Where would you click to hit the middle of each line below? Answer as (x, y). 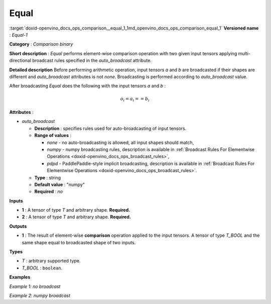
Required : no (48, 192)
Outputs (18, 226)
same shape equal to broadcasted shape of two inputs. (79, 242)
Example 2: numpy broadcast (40, 295)
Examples (20, 277)
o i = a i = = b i (135, 99)
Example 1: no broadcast (35, 286)
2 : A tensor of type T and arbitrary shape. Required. (77, 217)
